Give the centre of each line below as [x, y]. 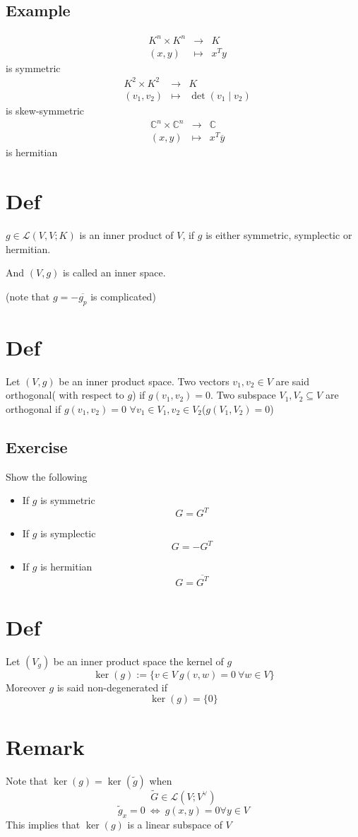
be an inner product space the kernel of [138, 661]
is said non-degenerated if [112, 687]
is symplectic [68, 533]
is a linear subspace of [175, 824]
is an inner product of [126, 234]
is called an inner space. [114, 273]
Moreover [26, 687]
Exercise [37, 446]
